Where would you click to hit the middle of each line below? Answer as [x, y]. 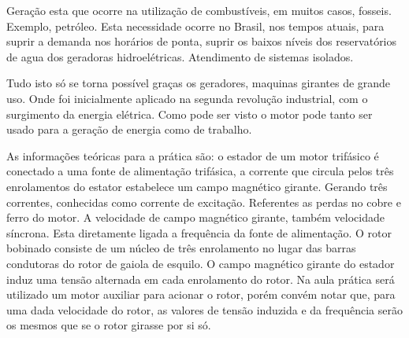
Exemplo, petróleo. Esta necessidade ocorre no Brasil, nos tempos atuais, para [195, 26]
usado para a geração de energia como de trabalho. [129, 129]
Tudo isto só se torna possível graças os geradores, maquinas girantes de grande [199, 83]
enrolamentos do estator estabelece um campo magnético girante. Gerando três [197, 186]
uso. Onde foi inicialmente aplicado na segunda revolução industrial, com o [187, 98]
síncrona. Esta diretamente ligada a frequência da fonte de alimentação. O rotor [199, 232]
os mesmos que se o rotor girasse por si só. [109, 325]
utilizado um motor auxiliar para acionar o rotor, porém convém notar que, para [201, 294]
